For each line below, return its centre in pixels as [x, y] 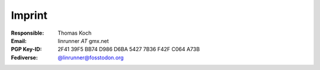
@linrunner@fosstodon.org [91, 57]
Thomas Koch [75, 33]
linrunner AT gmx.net [83, 41]
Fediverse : [24, 57]
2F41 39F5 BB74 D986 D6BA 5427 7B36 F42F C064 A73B [129, 49]
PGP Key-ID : [26, 49]
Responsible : [28, 33]
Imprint [29, 15]
